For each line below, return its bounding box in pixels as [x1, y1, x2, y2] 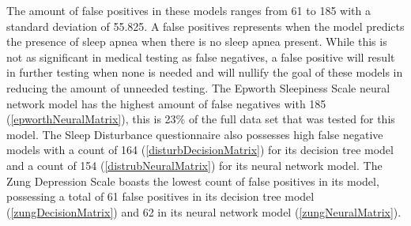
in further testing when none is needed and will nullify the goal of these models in [6, 64, 403, 81]
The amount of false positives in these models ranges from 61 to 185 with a [6, 2, 371, 18]
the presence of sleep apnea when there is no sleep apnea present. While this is [6, 33, 387, 50]
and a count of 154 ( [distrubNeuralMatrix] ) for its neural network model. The [6, 156, 383, 173]
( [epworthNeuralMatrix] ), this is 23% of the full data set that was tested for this [6, 111, 395, 127]
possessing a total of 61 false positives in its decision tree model [6, 188, 315, 205]
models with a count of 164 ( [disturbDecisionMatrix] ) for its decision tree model [6, 141, 394, 158]
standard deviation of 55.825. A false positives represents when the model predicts [6, 17, 405, 34]
